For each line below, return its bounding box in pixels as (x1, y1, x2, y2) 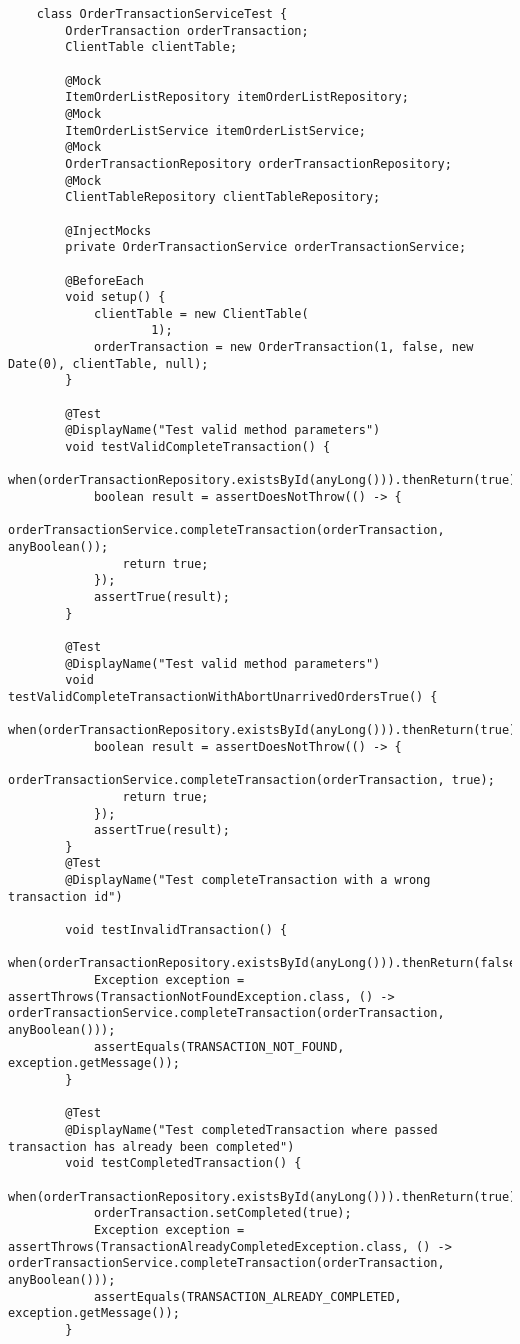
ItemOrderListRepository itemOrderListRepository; (65, 90, 409, 105)
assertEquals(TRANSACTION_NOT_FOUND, (93, 1039, 345, 1054)
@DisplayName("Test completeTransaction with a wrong (65, 873, 431, 888)
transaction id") (8, 889, 123, 904)
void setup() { (65, 290, 166, 305)
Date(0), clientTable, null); (8, 356, 209, 371)
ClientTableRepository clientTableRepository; (65, 190, 381, 205)
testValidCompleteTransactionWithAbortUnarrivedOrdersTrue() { (8, 689, 438, 704)
